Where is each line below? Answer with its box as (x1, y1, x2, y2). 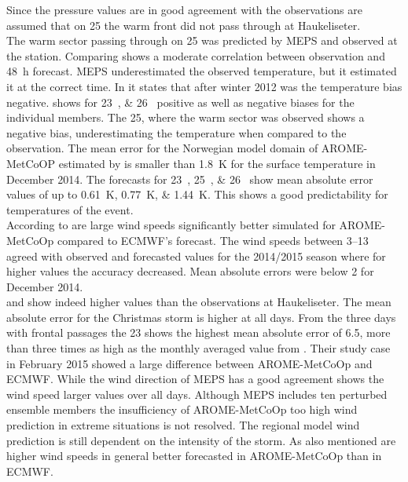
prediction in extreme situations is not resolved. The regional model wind (6, 417, 360, 433)
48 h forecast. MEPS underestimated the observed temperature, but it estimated (6, 63, 397, 79)
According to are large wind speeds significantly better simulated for (6, 217, 336, 233)
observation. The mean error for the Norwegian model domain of (6, 140, 318, 156)
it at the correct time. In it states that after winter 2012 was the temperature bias (6, 78, 402, 94)
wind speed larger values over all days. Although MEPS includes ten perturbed (6, 385, 388, 402)
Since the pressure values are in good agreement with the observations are (6, 2, 362, 17)
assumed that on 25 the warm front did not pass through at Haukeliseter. (6, 16, 361, 33)
